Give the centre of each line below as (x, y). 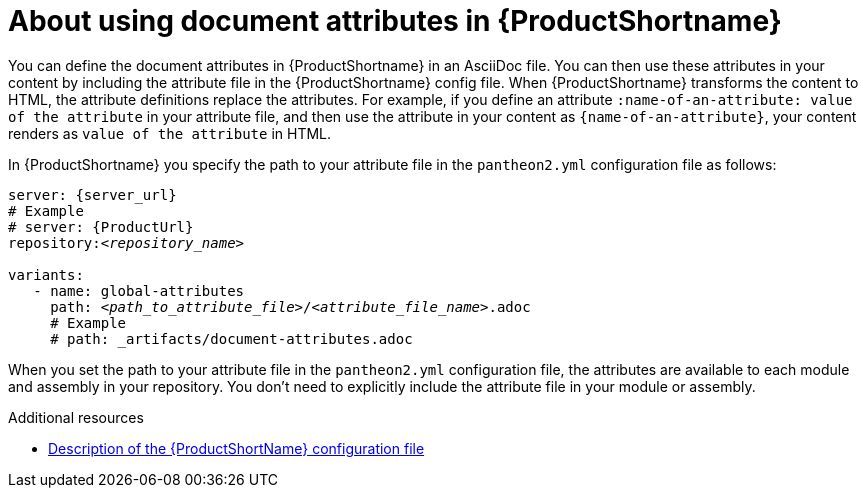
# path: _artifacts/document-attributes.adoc (231, 338)
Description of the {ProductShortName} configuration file (236, 448)
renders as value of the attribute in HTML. (170, 133)
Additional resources (76, 417)
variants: (46, 274)
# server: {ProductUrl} (101, 226)
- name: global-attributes (139, 290)
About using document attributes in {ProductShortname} (395, 21)
